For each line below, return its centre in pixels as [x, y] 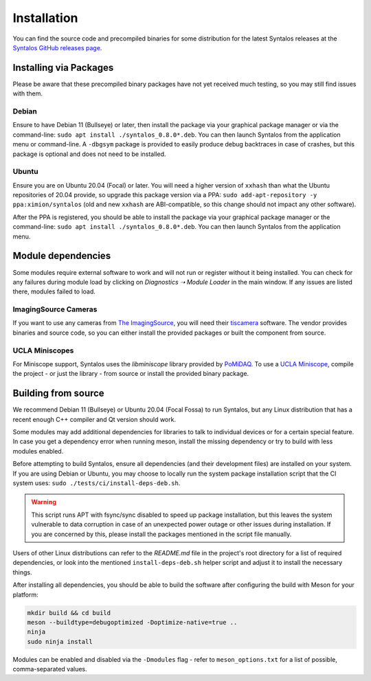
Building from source [58, 393]
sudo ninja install [60, 641]
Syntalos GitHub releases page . [57, 47]
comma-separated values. [50, 669]
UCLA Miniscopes [43, 350]
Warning [44, 502]
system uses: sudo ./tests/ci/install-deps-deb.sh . [97, 483]
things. [22, 572]
